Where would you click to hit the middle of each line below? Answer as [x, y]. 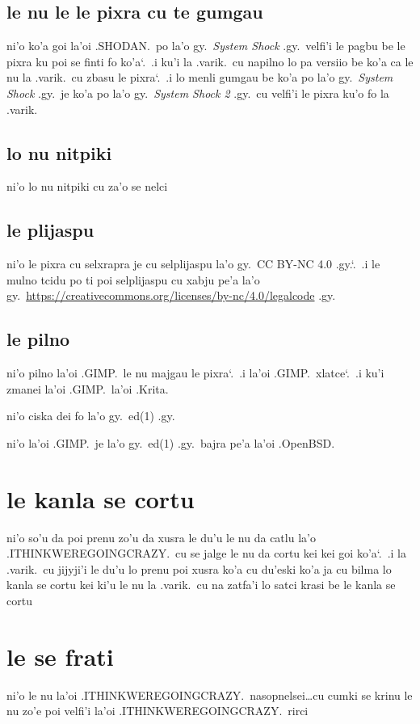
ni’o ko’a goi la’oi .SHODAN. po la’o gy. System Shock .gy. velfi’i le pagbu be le [206, 46]
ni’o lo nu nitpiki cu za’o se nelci [87, 186]
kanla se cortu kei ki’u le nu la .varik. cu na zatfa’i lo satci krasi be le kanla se [201, 585]
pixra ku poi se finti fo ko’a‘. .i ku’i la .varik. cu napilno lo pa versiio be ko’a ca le [210, 61]
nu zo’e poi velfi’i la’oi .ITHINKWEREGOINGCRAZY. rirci [157, 711]
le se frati [60, 656]
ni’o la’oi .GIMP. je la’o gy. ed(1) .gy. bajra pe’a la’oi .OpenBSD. [171, 442]
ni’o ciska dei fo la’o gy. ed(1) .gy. [91, 416]
